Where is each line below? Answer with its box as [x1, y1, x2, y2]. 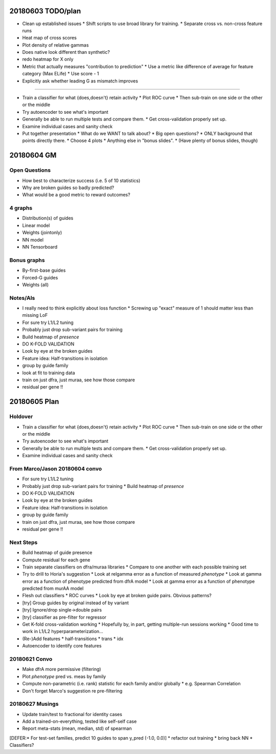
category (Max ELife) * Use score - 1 [22, 71, 99, 77]
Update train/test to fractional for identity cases [22, 711, 123, 717]
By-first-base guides [22, 267, 66, 274]
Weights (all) [22, 281, 49, 288]
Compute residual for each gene [22, 557, 90, 563]
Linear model [22, 222, 50, 228]
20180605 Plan [9, 397, 59, 406]
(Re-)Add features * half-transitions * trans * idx [22, 636, 124, 642]
